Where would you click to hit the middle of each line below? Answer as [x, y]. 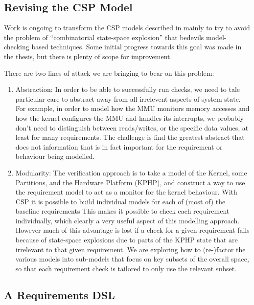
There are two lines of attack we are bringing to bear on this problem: [109, 73]
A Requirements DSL [59, 294]
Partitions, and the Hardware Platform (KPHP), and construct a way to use [130, 182]
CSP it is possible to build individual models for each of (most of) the [120, 201]
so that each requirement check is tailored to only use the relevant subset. [126, 268]
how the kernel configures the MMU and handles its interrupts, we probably [129, 118]
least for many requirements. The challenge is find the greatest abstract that [130, 137]
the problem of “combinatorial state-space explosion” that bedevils [104, 37]
